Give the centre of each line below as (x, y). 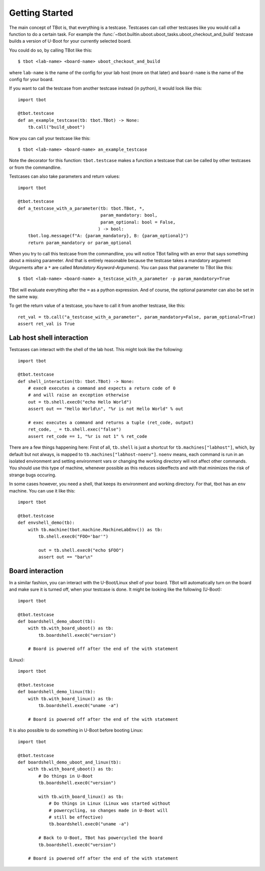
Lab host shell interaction (49, 338)
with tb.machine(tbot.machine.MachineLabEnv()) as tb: (95, 530)
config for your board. (31, 79)
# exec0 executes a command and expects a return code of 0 (102, 388)
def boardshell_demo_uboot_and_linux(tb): (70, 762)
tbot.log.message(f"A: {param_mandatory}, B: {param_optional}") (108, 236)
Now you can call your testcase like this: (50, 138)
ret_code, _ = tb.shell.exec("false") (75, 429)
